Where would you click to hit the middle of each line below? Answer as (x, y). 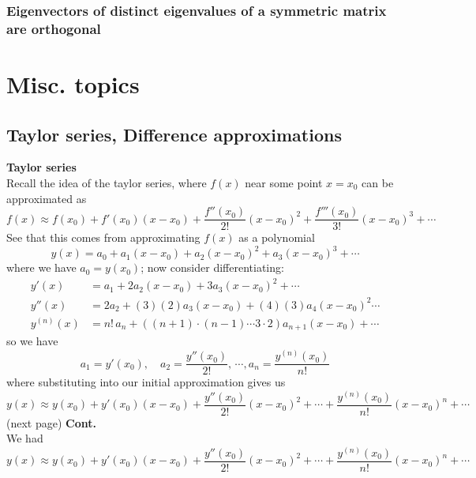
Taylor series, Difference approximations (174, 134)
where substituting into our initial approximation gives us (146, 382)
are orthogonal (54, 28)
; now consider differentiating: (212, 267)
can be (378, 182)
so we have (32, 341)
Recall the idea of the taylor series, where (107, 182)
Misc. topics (73, 83)
